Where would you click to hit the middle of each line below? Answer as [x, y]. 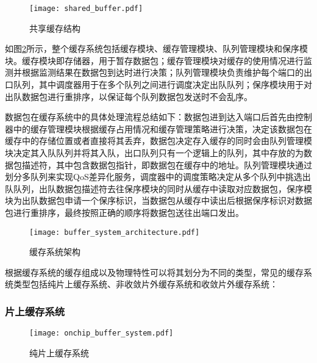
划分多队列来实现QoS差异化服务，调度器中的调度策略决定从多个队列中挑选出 [158, 177]
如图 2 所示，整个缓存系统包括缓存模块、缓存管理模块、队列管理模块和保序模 [156, 49]
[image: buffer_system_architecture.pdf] [115, 232]
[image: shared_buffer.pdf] [86, 9]
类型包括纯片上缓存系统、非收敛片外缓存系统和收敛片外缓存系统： [145, 284]
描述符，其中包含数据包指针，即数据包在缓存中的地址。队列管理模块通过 [167, 164]
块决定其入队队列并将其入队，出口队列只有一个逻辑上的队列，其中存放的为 [154, 153]
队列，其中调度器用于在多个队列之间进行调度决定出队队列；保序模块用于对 [162, 84]
